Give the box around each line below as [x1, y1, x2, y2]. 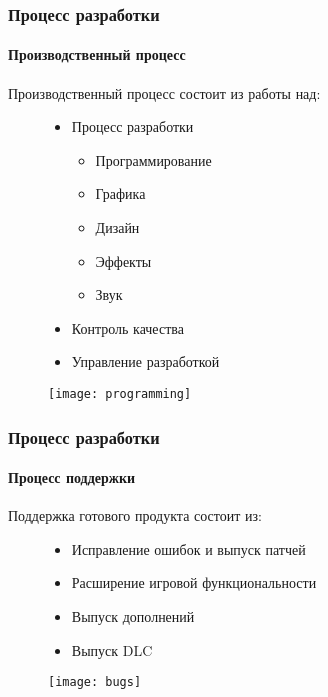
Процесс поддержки [8, 467, 136, 488]
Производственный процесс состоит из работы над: [8, 82, 321, 103]
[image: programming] [48, 386, 192, 401]
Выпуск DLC [71, 639, 153, 660]
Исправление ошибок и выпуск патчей [71, 538, 306, 559]
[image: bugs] [48, 675, 142, 690]
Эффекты [95, 250, 152, 271]
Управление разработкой [71, 351, 220, 372]
